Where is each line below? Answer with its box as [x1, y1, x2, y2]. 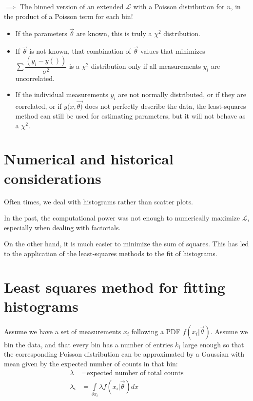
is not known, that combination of [29, 46, 131, 56]
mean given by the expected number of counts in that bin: [4, 359, 178, 369]
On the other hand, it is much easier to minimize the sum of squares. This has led [4, 239, 249, 249]
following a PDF [131, 326, 180, 336]
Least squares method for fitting [4, 277, 225, 297]
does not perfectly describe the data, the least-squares [85, 101, 246, 111]
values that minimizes [140, 46, 205, 56]
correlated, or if [15, 101, 62, 111]
